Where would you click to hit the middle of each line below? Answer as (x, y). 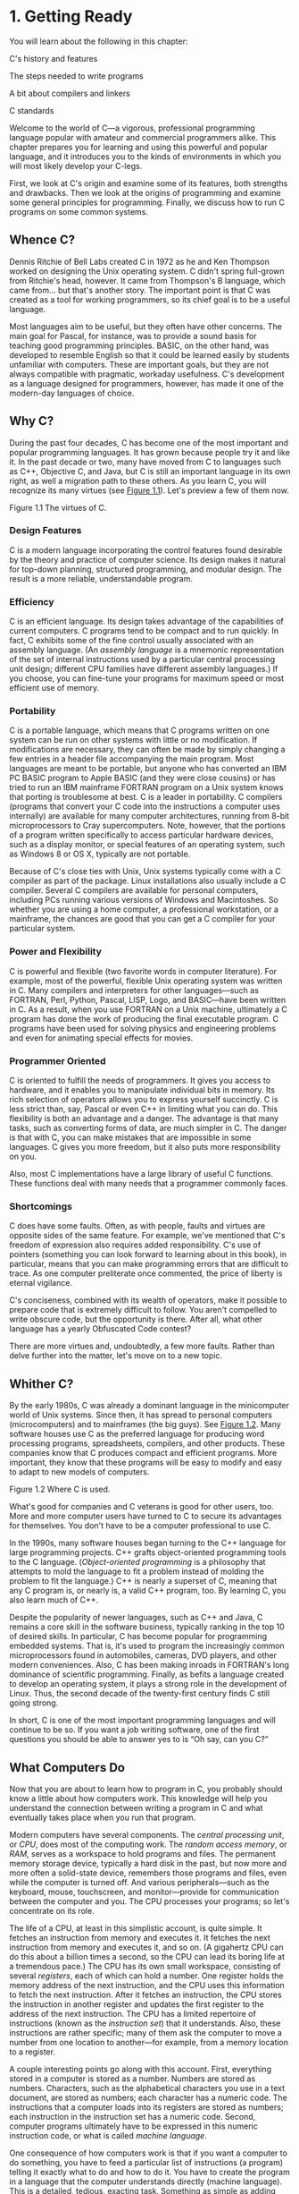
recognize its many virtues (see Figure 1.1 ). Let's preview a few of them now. (149, 490)
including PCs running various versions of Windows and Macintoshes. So (144, 900)
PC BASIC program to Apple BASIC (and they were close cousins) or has (142, 778)
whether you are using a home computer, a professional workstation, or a (144, 909)
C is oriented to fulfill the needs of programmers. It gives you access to (140, 1081)
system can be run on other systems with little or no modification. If (133, 740)
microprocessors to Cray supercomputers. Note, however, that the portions (147, 826)
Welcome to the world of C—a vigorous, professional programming (133, 128)
